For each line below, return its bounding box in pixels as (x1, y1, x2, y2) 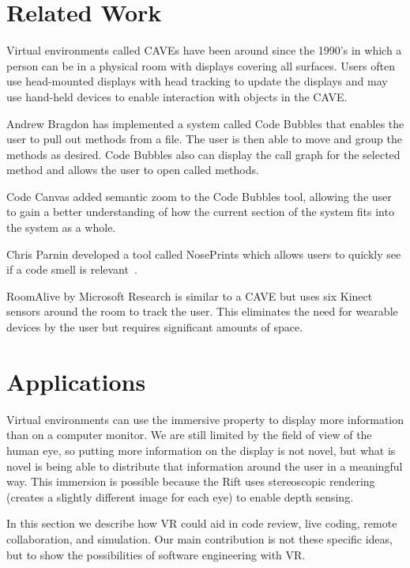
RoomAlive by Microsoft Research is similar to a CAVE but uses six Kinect (6, 287, 373, 304)
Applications (6, 365, 146, 397)
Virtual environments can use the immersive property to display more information (6, 411, 404, 427)
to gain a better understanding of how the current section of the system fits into (6, 203, 394, 220)
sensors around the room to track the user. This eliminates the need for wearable (6, 303, 398, 320)
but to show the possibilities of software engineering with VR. (6, 546, 306, 562)
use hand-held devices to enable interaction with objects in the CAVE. (6, 88, 348, 104)
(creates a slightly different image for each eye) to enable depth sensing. (6, 488, 354, 505)
